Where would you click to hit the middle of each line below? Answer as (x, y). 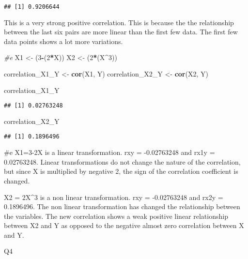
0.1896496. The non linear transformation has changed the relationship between (122, 206)
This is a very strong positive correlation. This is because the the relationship (119, 22)
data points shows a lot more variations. (63, 41)
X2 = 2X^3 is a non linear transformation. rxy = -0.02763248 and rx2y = (114, 197)
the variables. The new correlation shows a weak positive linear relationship (116, 216)
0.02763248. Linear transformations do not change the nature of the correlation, (122, 161)
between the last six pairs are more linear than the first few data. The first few (121, 32)
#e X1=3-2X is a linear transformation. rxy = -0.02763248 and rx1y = (109, 152)
